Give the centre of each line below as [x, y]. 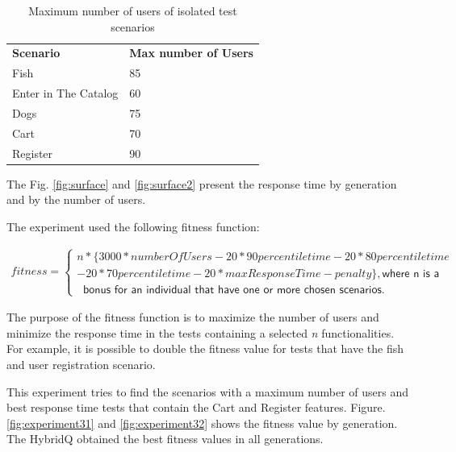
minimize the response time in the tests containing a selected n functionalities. [201, 332]
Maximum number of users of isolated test [133, 10]
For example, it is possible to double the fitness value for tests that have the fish [205, 348]
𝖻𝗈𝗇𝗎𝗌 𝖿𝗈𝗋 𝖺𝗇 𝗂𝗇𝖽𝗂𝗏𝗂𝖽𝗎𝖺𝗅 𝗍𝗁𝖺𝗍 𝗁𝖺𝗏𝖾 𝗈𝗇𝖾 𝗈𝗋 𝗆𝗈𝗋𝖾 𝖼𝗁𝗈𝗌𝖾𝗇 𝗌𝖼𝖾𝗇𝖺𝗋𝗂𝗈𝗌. [234, 290]
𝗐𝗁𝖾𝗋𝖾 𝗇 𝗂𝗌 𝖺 [411, 274]
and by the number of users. [76, 199]
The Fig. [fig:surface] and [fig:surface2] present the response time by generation [202, 183]
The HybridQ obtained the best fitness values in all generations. [165, 439]
